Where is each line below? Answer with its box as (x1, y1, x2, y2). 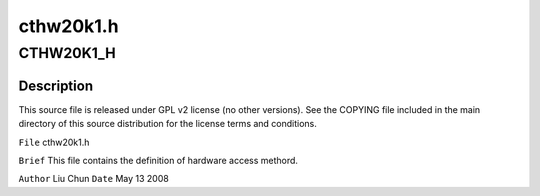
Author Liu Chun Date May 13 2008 (18, 173, 169, 185)
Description (18, 77, 94, 94)
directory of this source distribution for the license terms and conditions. (18, 118, 317, 130)
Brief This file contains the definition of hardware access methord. (18, 154, 299, 166)
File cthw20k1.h (18, 136, 90, 148)
